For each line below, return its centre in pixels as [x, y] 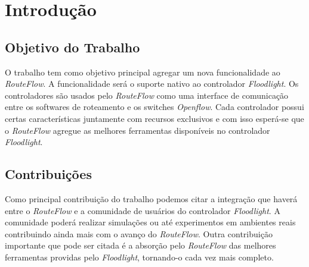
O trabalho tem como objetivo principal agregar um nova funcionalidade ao [143, 72]
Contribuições [48, 174]
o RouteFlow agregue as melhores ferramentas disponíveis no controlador [137, 130]
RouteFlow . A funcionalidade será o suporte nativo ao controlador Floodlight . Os [152, 84]
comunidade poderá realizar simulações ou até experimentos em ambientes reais [150, 222]
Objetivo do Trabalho [72, 47]
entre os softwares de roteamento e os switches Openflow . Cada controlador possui [154, 107]
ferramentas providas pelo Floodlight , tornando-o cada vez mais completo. [139, 257]
